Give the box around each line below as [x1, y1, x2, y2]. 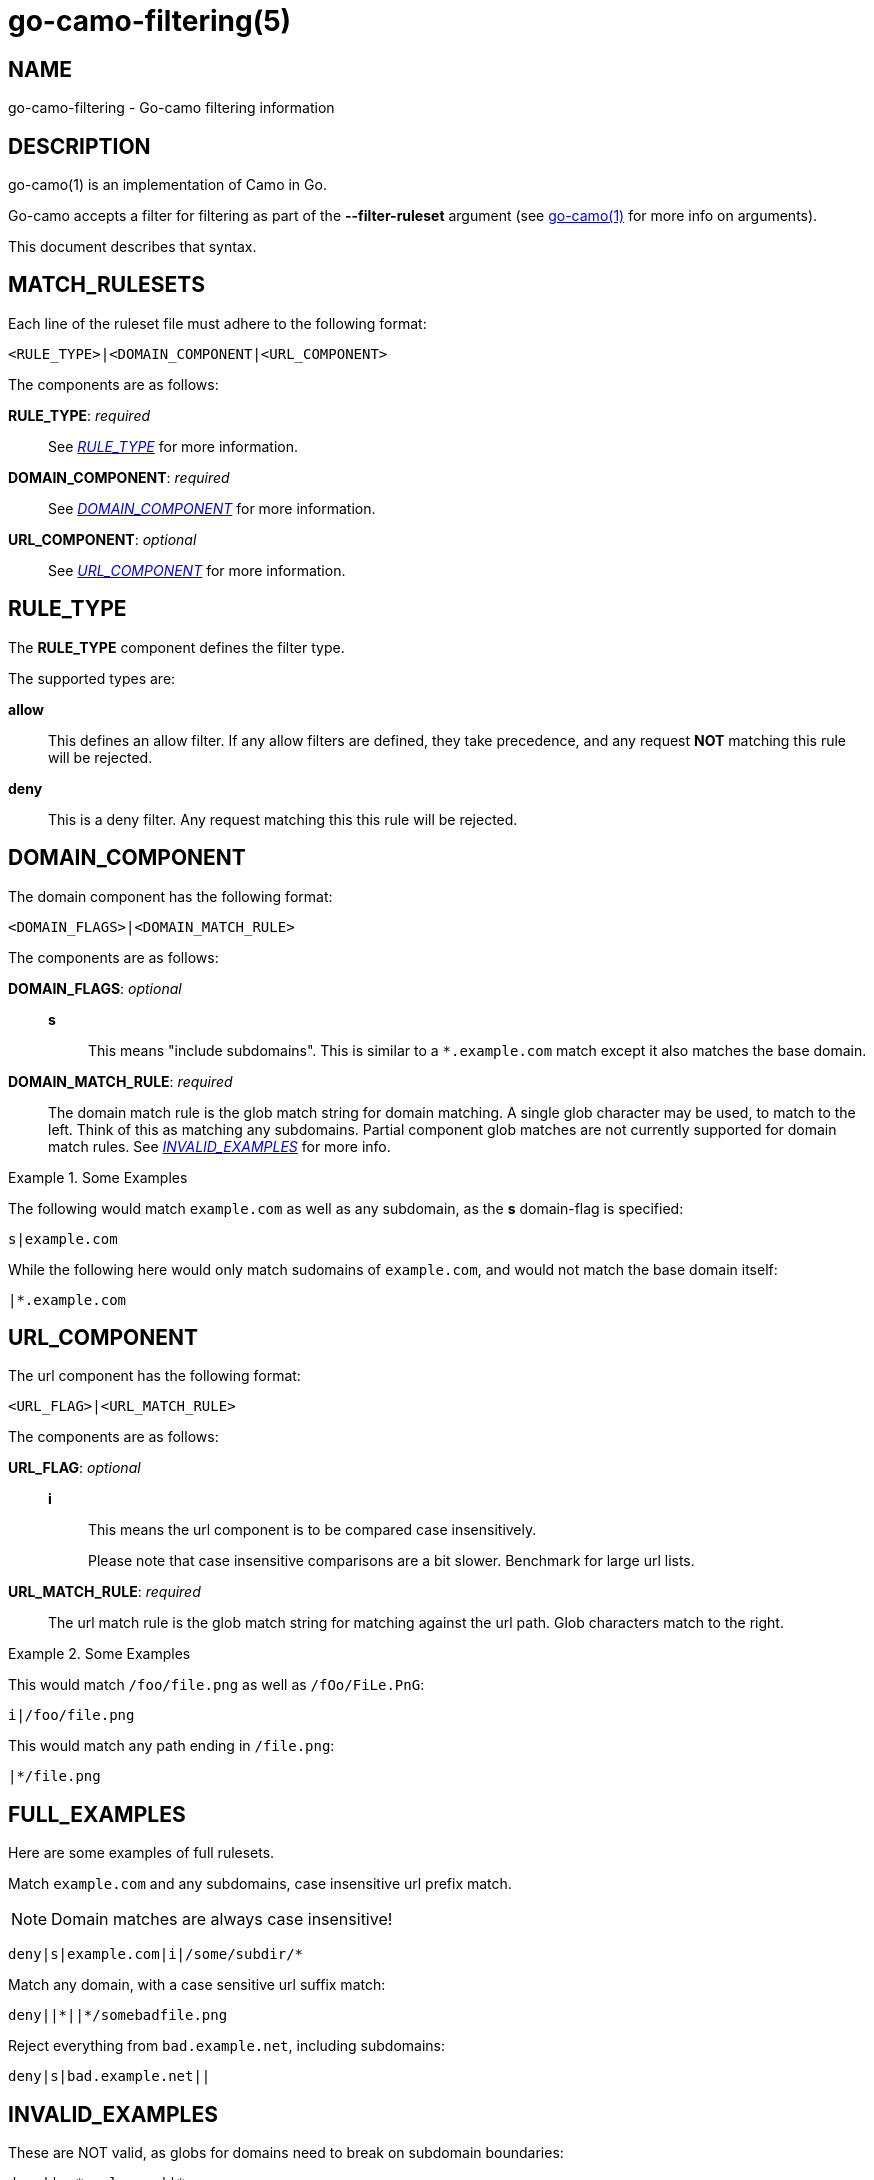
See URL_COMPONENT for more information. [48, 561, 346, 579]
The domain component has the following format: [8, 887, 333, 905]
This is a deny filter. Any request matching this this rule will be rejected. [48, 810, 518, 828]
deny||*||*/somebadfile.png [8, 2007, 228, 2024]
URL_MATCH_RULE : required [8, 1583, 201, 1601]
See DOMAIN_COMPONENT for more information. [48, 499, 376, 517]
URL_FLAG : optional [8, 1459, 141, 1477]
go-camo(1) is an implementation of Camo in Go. [8, 176, 327, 194]
